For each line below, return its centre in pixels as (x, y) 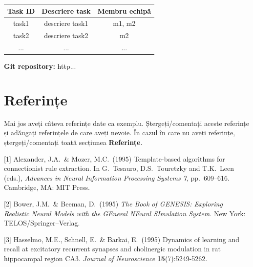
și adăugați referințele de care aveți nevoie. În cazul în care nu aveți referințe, (120, 133)
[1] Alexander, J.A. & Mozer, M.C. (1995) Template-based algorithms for (115, 158)
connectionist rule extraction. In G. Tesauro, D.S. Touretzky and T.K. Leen (119, 168)
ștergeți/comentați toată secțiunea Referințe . (73, 142)
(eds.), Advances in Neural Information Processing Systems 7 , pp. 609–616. (117, 177)
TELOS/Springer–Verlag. (42, 223)
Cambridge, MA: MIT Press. (47, 187)
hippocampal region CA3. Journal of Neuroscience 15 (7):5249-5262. (106, 258)
